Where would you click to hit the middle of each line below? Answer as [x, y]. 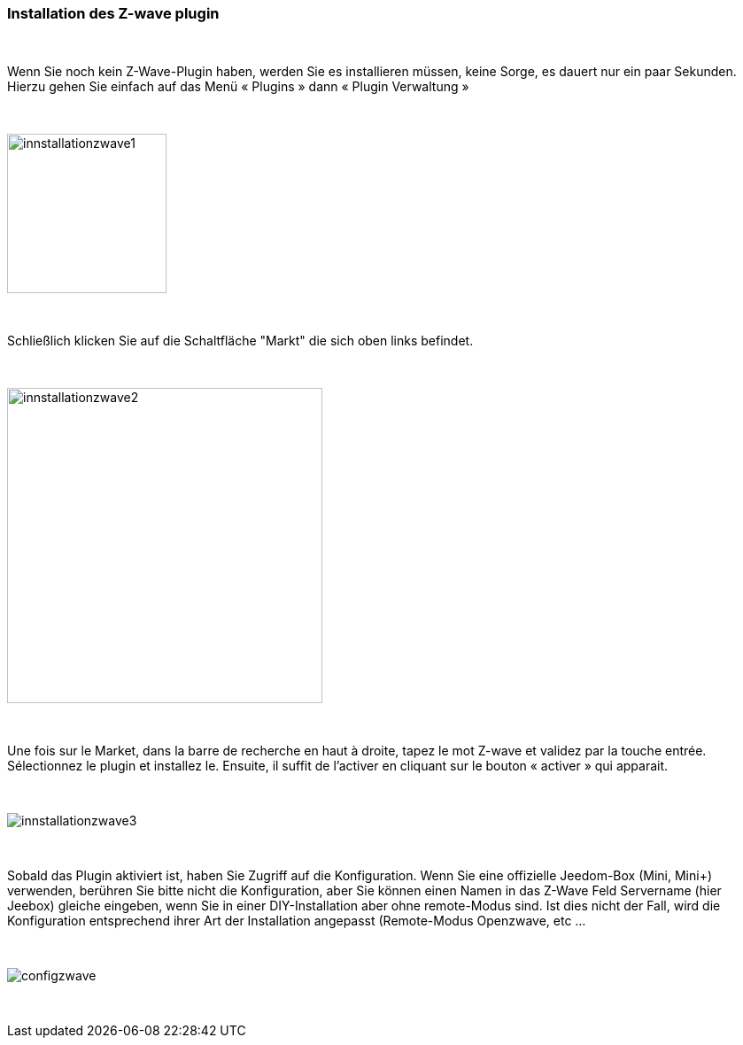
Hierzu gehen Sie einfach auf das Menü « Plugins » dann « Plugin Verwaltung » [238, 87]
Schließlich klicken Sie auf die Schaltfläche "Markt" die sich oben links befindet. [240, 341]
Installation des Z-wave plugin [113, 13]
